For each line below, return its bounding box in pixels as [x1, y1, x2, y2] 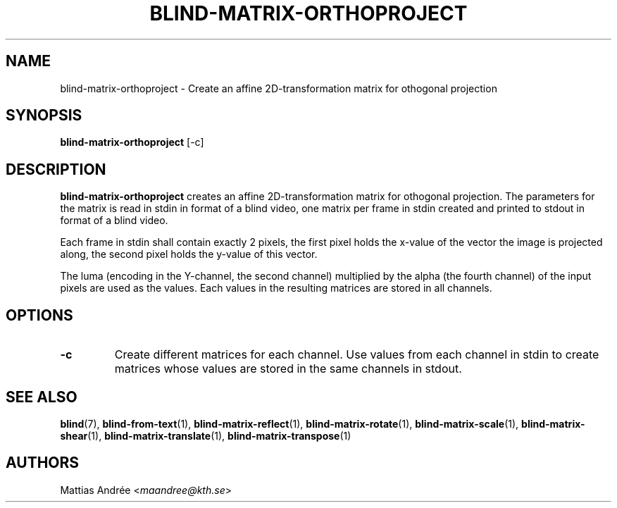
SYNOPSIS [6, 106, 82, 125]
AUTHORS [6, 454, 80, 472]
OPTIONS [6, 306, 73, 324]
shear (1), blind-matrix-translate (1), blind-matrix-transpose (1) [60, 429, 351, 442]
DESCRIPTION [6, 160, 106, 178]
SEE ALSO [6, 388, 77, 406]
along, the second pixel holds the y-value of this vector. [60, 248, 318, 261]
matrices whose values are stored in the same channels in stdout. [114, 361, 462, 376]
